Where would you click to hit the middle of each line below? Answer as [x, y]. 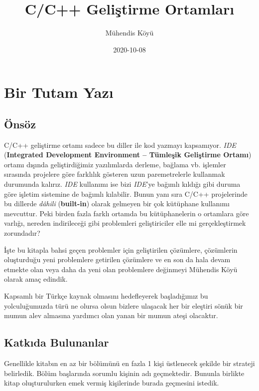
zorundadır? [22, 233]
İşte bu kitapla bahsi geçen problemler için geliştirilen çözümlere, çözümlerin [121, 249]
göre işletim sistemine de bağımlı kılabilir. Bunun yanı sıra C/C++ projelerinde [126, 194]
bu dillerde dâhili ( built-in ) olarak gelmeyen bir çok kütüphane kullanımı [117, 203]
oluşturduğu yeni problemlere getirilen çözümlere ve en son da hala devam [117, 259]
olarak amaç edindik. [36, 279]
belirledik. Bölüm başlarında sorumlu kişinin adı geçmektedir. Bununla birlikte [124, 373]
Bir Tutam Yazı [59, 92]
